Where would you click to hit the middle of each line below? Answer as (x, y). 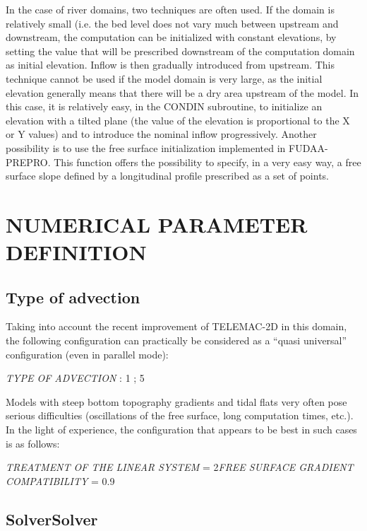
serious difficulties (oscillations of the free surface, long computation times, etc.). (180, 415)
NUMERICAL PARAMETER (157, 224)
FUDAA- (308, 147)
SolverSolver (52, 519)
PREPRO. (28, 162)
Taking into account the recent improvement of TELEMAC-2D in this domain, (176, 326)
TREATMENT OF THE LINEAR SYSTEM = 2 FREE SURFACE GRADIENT (180, 467)
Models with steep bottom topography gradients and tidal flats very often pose (176, 401)
